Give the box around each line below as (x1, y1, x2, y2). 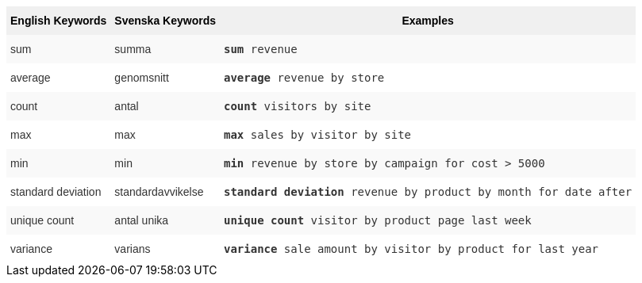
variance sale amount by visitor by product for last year (223, 243, 598, 255)
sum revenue (223, 43, 298, 55)
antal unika (114, 214, 169, 227)
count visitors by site (223, 100, 371, 113)
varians (114, 243, 151, 255)
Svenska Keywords (114, 14, 216, 27)
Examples (402, 14, 454, 27)
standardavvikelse (114, 185, 204, 198)
